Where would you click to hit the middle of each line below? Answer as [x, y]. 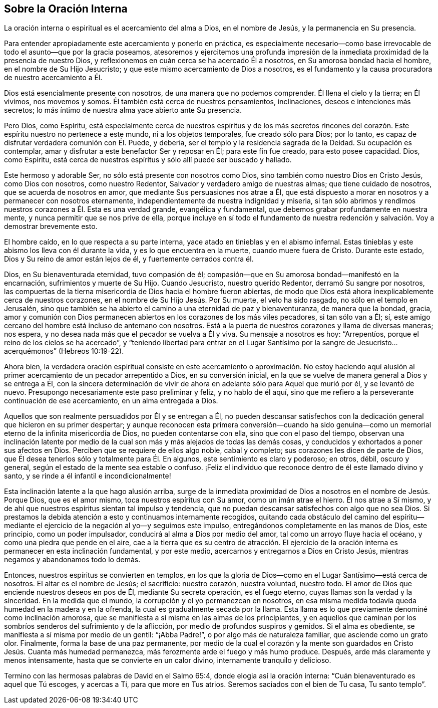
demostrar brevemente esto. [51, 226]
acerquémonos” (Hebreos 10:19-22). [64, 351]
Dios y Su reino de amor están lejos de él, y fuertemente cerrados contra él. [129, 259]
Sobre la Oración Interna [66, 9]
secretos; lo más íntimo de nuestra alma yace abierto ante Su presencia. [123, 110]
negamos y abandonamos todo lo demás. [72, 560]
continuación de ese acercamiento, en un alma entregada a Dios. [111, 401]
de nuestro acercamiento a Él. [53, 78]
